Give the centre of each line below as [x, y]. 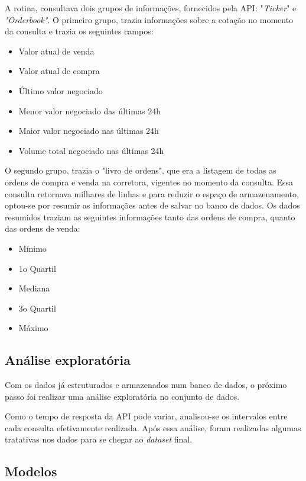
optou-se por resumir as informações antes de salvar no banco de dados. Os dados [152, 205]
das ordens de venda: [43, 228]
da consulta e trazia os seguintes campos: [79, 31]
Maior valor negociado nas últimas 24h [89, 131]
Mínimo [32, 248]
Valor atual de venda [56, 51]
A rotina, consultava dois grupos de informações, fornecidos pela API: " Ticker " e [151, 8]
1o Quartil [37, 268]
